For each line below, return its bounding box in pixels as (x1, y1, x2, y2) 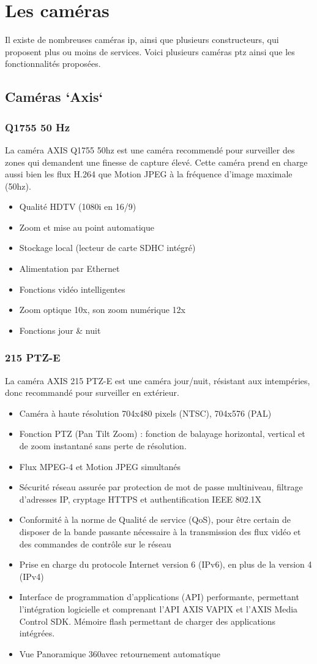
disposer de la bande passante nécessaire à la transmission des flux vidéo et (19, 525, 301, 538)
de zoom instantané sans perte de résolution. (19, 439, 187, 452)
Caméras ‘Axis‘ (5, 87, 103, 106)
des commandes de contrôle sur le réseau (19, 537, 171, 550)
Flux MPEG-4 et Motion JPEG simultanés (19, 460, 181, 473)
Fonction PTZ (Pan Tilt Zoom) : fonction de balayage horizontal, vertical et (19, 427, 305, 440)
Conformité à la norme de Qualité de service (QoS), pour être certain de (19, 513, 291, 526)
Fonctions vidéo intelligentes (19, 282, 125, 295)
